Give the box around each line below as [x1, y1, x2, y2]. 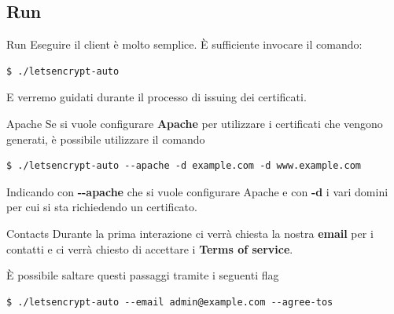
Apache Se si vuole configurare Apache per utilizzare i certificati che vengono [6, 115, 383, 131]
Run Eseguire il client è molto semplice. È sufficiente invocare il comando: [6, 36, 363, 53]
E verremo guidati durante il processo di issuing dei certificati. [6, 89, 307, 105]
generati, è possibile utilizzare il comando [6, 130, 205, 147]
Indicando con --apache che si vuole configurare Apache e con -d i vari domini [6, 183, 388, 199]
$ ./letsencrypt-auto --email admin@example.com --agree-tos [6, 296, 333, 308]
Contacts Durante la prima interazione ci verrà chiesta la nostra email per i [6, 225, 374, 241]
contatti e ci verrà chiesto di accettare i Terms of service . [6, 240, 293, 257]
